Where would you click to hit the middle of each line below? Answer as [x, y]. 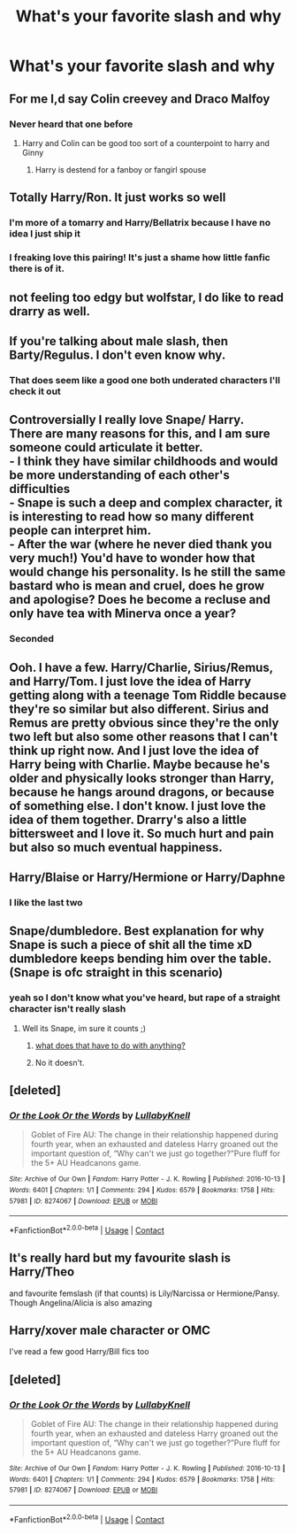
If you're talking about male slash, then [118, 341]
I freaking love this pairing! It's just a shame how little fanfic [140, 258]
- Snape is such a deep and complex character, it [146, 503]
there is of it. [37, 269]
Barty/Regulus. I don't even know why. [118, 355]
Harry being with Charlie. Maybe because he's [140, 764]
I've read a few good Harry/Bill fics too [79, 1352]
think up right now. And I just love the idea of [134, 750]
